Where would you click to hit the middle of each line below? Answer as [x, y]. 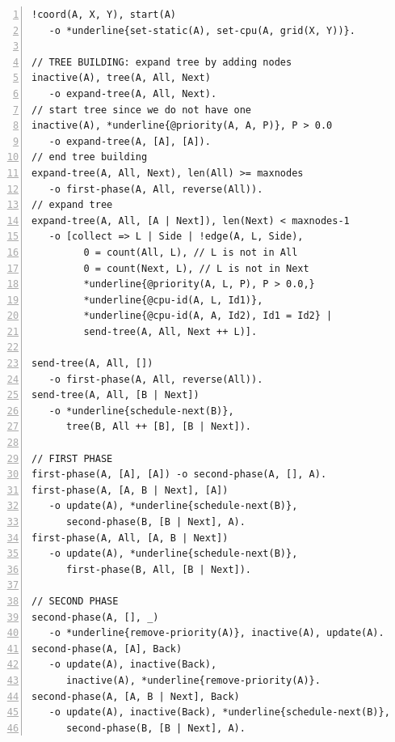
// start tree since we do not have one [142, 110]
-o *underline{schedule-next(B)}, [141, 411]
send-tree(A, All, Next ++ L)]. [170, 331]
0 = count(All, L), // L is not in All [191, 252]
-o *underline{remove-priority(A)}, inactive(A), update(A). [216, 633]
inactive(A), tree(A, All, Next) [121, 78]
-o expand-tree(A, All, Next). [133, 93]
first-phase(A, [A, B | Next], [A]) [130, 490]
